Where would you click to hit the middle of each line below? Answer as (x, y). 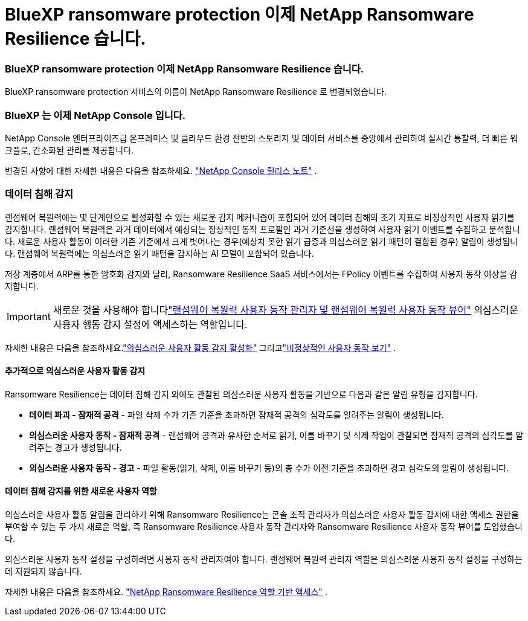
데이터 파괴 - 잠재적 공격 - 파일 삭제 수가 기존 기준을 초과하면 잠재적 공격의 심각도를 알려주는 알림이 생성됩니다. (237, 414)
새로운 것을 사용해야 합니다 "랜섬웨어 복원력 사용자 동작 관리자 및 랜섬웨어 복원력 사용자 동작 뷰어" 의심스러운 (285, 310)
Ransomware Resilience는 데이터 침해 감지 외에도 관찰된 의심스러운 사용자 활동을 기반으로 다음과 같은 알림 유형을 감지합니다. (241, 394)
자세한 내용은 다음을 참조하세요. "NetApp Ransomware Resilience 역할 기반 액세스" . (166, 592)
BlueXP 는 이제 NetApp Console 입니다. (95, 115)
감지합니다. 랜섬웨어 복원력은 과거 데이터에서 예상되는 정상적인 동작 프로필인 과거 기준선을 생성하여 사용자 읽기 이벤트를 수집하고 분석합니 (262, 229)
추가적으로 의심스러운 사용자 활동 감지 (75, 371)
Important (29, 316)
